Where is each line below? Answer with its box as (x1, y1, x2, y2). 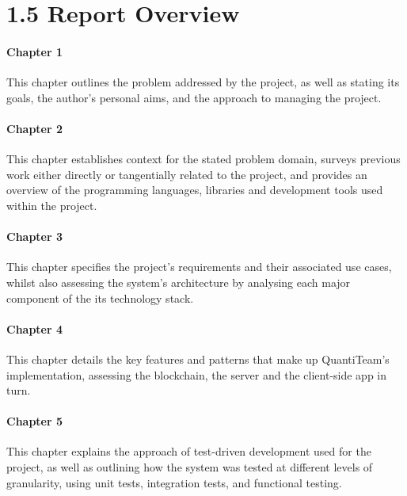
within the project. (6, 196, 97, 213)
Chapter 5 (6, 413, 63, 429)
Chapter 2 (6, 120, 63, 136)
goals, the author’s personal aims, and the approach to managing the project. (6, 89, 382, 105)
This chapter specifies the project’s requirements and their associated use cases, (6, 258, 392, 275)
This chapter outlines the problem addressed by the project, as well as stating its (6, 74, 400, 90)
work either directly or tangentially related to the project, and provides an (6, 166, 367, 182)
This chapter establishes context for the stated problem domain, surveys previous (6, 151, 401, 167)
